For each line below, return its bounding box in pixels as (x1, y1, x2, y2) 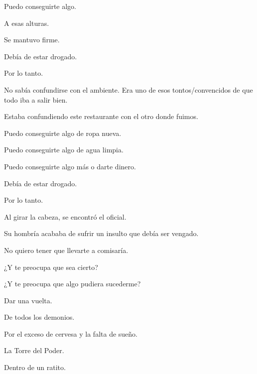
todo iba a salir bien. (4, 94, 68, 105)
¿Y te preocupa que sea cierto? (4, 261, 98, 272)
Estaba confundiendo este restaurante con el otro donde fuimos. (4, 111, 198, 122)
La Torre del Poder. (4, 345, 64, 356)
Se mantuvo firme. (4, 34, 60, 45)
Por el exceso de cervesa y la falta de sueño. (4, 328, 138, 339)
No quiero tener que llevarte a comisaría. (4, 245, 128, 255)
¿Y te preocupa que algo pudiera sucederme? (4, 278, 141, 289)
